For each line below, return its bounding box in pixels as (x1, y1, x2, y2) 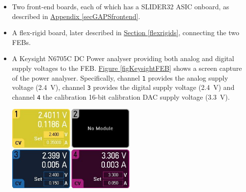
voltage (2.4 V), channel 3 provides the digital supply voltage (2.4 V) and (12, 82, 235, 92)
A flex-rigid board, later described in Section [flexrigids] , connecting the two (12, 27, 239, 38)
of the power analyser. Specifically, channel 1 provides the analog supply (12, 72, 228, 83)
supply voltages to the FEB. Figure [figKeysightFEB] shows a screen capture (12, 63, 242, 73)
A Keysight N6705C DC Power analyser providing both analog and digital (12, 53, 234, 64)
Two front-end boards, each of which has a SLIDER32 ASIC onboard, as (12, 1, 229, 11)
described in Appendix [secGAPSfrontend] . (12, 11, 141, 21)
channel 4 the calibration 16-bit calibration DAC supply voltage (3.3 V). (12, 91, 230, 102)
